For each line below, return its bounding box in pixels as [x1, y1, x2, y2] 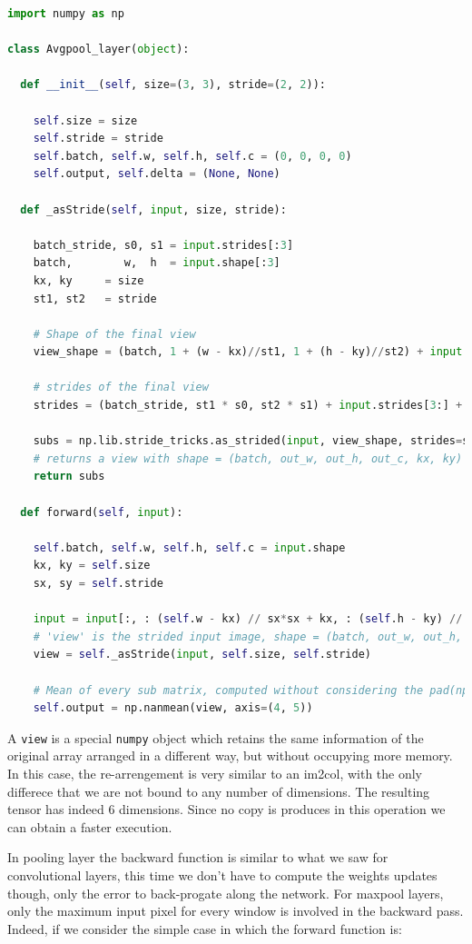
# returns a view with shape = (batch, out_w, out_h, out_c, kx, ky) [33, 452, 463, 465]
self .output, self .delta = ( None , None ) [33, 167, 280, 181]
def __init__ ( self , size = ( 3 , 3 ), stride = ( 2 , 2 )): [20, 78, 326, 92]
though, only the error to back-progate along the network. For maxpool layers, [7, 883, 444, 902]
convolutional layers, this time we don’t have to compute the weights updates [7, 865, 438, 884]
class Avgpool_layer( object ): [7, 43, 190, 56]
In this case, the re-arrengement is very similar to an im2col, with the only [7, 764, 423, 782]
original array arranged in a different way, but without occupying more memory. [7, 746, 453, 765]
